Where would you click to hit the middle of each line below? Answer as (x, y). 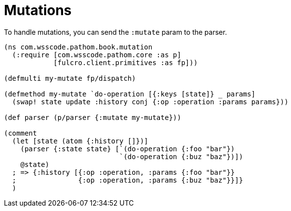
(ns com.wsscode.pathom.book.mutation (78, 47)
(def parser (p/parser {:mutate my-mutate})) (93, 117)
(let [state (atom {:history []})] (80, 141)
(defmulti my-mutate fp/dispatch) (70, 78)
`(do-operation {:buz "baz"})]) (181, 156)
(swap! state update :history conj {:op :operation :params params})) (150, 102)
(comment (21, 133)
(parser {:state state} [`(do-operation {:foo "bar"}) (128, 149)
